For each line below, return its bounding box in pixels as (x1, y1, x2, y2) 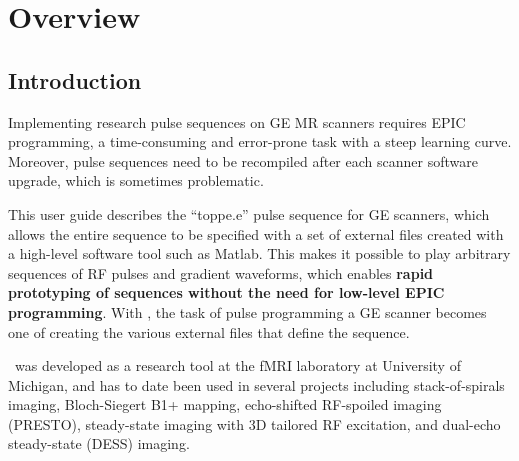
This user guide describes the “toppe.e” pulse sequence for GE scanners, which (8, 203, 490, 224)
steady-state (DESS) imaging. (8, 433, 190, 454)
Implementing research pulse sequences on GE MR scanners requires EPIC (8, 111, 466, 132)
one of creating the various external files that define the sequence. (8, 321, 410, 342)
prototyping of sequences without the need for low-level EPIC (8, 282, 445, 303)
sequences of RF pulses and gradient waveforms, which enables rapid (8, 262, 434, 283)
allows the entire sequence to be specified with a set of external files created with (8, 223, 504, 244)
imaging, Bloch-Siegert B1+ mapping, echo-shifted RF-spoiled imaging (8, 394, 442, 415)
